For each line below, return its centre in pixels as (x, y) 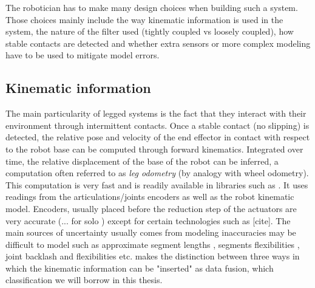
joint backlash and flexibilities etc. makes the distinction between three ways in (153, 256)
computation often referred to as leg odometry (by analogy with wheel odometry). (157, 173)
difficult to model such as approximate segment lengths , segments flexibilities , (153, 244)
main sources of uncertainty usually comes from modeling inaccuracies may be (151, 232)
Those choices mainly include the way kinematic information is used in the (144, 19)
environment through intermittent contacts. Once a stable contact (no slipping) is (157, 125)
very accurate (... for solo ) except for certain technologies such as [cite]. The (148, 220)
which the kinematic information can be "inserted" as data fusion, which (140, 268)
